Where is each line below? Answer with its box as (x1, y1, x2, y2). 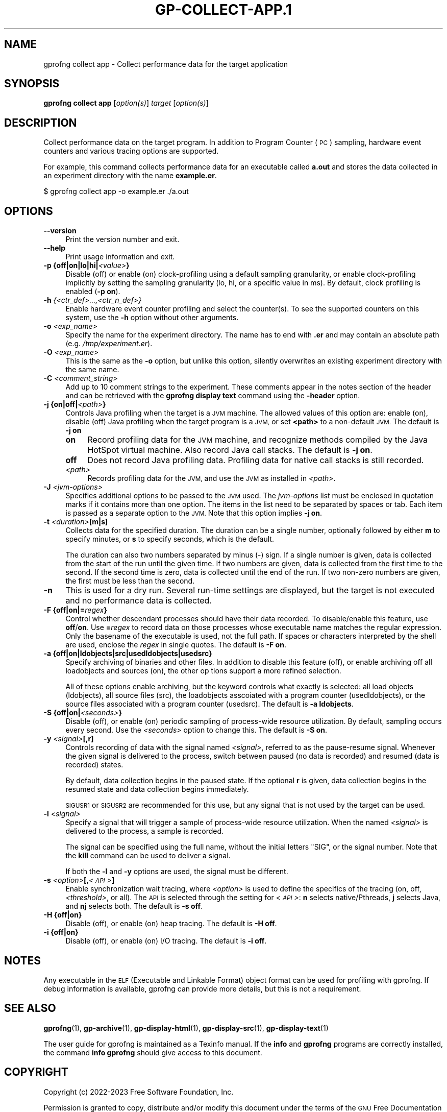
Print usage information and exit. (65, 252, 175, 261)
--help (43, 244, 66, 253)
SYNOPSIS (4, 77, 60, 90)
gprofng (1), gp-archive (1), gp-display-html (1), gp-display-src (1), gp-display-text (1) (43, 1023, 329, 1032)
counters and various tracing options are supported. (43, 147, 219, 156)
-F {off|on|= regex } (43, 606, 107, 615)
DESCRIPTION (4, 116, 77, 129)
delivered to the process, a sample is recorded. (65, 827, 224, 836)
